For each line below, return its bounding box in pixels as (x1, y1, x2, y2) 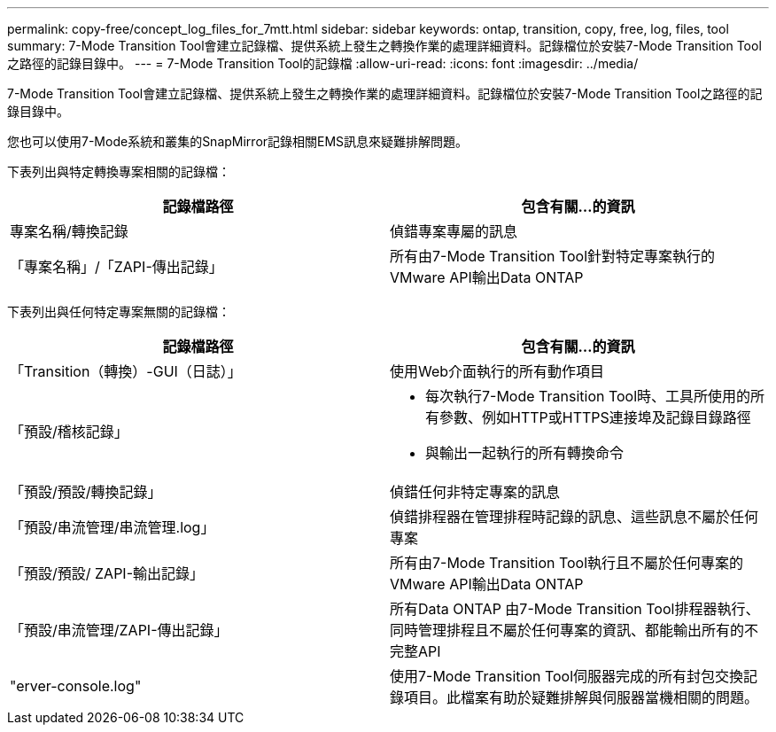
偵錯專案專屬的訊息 (390, 222, 518, 240)
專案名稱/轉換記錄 (10, 222, 128, 240)
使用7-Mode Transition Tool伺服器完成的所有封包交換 (390, 667, 744, 685)
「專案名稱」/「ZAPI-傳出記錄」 (10, 258, 223, 276)
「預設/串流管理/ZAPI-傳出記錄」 (10, 621, 229, 639)
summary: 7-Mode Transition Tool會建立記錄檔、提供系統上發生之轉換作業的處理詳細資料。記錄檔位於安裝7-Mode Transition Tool (7, 38, 762, 53)
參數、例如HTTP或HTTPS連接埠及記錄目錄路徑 (439, 409, 751, 426)
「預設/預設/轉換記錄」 (10, 483, 162, 501)
